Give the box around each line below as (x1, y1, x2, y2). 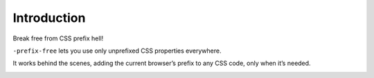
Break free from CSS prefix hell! (12, 34, 104, 42)
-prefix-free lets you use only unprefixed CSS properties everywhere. (12, 47, 222, 55)
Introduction (12, 10, 86, 25)
